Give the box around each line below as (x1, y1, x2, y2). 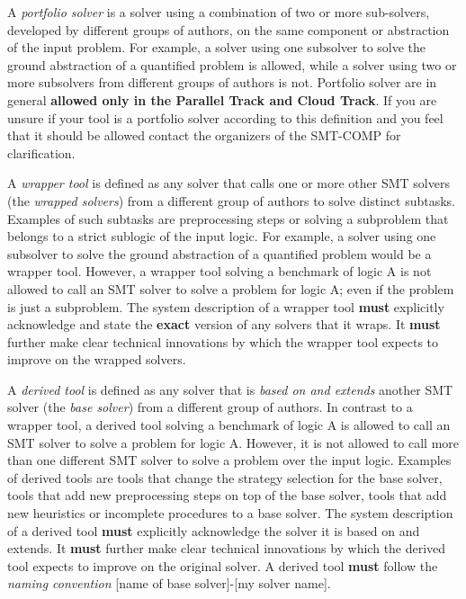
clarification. (7, 143, 76, 162)
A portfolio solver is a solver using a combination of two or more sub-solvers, (7, 3, 430, 21)
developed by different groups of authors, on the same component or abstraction (7, 20, 450, 39)
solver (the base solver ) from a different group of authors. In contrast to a (7, 398, 413, 416)
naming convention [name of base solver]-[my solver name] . (7, 574, 331, 593)
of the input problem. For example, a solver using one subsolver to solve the (7, 38, 426, 57)
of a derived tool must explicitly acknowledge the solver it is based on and (7, 521, 420, 540)
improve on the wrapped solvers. (7, 350, 186, 369)
